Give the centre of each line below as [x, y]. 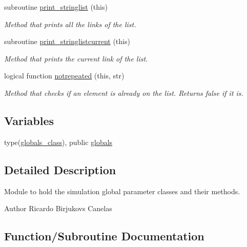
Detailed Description [60, 169]
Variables [29, 120]
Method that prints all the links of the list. [70, 24]
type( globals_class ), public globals [58, 142]
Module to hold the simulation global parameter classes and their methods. [122, 191]
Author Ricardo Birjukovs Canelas [58, 208]
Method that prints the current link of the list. [76, 58]
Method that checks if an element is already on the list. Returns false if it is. [124, 92]
